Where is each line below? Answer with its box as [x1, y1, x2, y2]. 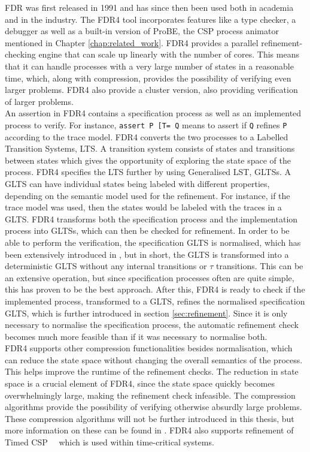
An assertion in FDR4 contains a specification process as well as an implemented [5, 107, 302, 119]
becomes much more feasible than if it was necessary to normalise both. [5, 330, 268, 342]
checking [5, 48, 36, 61]
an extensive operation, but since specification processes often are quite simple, [5, 271, 294, 284]
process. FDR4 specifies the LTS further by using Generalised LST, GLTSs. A [5, 165, 291, 178]
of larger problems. [5, 95, 74, 107]
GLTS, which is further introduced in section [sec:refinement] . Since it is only [5, 306, 288, 319]
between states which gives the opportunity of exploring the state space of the [5, 153, 291, 166]
